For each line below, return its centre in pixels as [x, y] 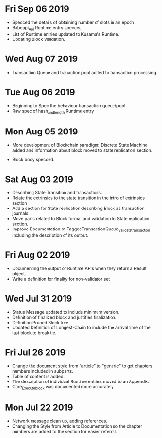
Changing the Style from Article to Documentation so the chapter [77, 426]
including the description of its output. [50, 235]
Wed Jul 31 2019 [39, 299]
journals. [21, 213]
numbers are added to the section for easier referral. [65, 431]
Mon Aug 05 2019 [41, 131]
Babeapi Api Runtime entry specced [47, 28]
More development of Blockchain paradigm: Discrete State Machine [80, 145]
